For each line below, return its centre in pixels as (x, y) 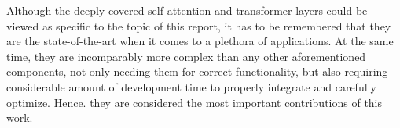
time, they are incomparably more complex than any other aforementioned (186, 56)
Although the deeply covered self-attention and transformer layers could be (187, 10)
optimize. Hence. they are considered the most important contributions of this (194, 102)
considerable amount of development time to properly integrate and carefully (191, 86)
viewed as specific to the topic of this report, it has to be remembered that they (199, 25)
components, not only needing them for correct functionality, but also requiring (197, 71)
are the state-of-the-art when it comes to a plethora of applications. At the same (200, 41)
